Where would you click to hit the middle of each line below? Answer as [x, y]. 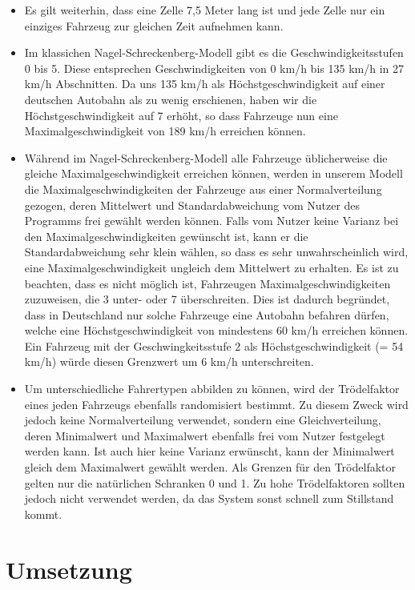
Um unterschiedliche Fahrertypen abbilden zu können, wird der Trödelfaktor [212, 389]
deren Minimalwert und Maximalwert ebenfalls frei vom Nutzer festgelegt [205, 435]
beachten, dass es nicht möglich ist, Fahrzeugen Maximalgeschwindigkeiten [207, 283]
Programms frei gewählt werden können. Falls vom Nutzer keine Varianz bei [212, 221]
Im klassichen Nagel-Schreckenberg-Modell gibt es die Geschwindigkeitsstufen [214, 52]
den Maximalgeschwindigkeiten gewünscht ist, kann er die [166, 236]
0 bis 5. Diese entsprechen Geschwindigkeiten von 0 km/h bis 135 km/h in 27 [214, 68]
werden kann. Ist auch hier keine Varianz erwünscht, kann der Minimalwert [210, 451]
